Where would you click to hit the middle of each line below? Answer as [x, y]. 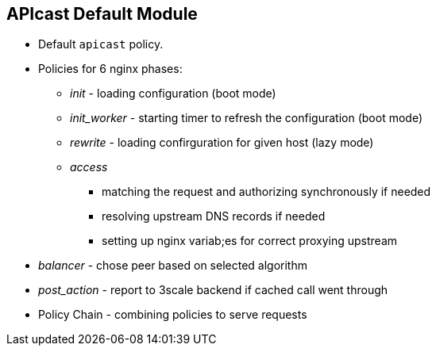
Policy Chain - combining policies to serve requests [173, 315]
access [89, 167]
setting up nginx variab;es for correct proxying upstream [250, 241]
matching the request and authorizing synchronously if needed [266, 192]
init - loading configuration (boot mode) [173, 94]
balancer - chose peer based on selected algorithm [173, 266]
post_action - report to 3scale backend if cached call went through [213, 290]
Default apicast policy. [101, 44]
